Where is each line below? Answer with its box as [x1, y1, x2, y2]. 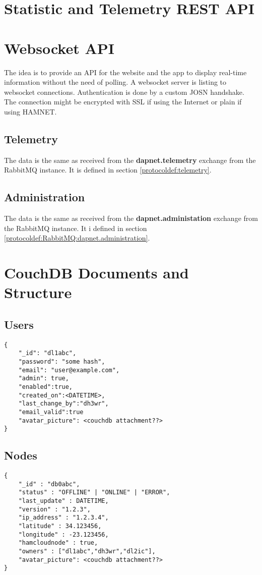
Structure [4, 282, 72, 303]
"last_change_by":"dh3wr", [18, 400, 109, 408]
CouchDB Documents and [4, 262, 189, 283]
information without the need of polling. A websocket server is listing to [4, 77, 227, 87]
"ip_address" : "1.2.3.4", [18, 514, 109, 522]
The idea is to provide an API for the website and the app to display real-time [4, 67, 247, 77]
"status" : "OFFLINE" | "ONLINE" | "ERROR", [18, 489, 170, 496]
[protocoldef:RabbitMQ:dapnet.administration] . [4, 233, 150, 243]
